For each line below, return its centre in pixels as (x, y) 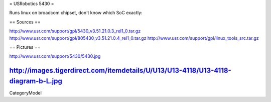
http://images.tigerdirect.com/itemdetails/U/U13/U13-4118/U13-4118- (120, 70)
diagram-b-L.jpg (36, 81)
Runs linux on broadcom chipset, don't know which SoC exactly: (76, 13)
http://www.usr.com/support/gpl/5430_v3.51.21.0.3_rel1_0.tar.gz (75, 31)
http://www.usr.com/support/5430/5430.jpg (55, 56)
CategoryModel (26, 93)
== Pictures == (25, 47)
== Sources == (25, 22)
